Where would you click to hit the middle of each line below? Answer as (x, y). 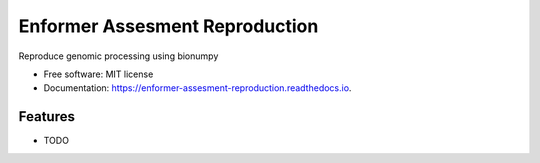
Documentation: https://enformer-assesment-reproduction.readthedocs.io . (197, 88)
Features (46, 116)
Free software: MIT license (98, 74)
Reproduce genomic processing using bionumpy (118, 56)
